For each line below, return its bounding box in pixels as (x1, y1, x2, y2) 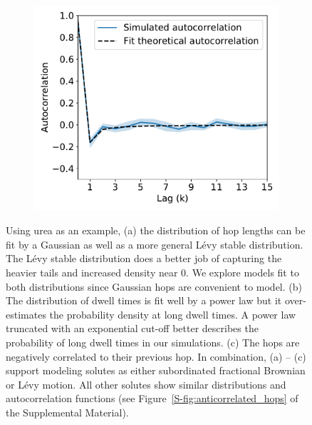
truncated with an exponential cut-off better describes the (6, 321, 259, 336)
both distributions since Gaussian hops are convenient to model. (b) (6, 279, 302, 294)
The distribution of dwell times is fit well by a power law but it (6, 293, 282, 308)
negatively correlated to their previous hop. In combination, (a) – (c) (6, 349, 306, 364)
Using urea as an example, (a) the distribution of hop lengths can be (6, 223, 306, 238)
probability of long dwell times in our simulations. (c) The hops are (6, 335, 300, 349)
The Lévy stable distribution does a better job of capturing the (6, 251, 282, 266)
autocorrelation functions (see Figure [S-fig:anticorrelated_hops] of (6, 391, 298, 406)
